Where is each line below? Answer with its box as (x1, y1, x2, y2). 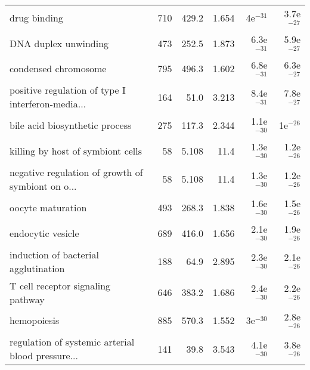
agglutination (10, 261, 65, 275)
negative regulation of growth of (10, 165, 143, 179)
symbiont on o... (10, 178, 77, 193)
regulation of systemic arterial (10, 335, 135, 349)
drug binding (10, 10, 63, 24)
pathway (10, 292, 45, 306)
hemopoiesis (10, 313, 60, 328)
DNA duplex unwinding (10, 36, 109, 50)
